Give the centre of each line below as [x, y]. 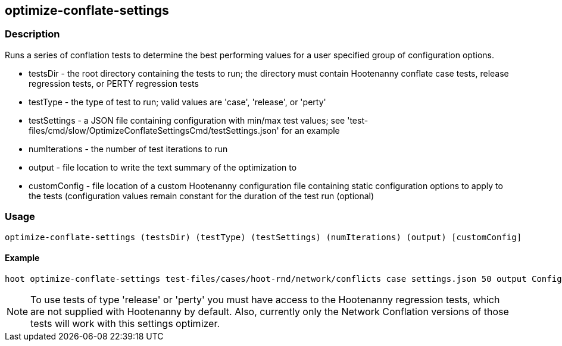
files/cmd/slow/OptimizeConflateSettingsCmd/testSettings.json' [154, 130]
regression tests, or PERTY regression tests [114, 83]
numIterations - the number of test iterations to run [128, 149]
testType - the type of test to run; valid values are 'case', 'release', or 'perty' [177, 102]
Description [32, 34]
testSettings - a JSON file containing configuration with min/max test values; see [187, 120]
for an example [310, 130]
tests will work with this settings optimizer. [125, 323]
